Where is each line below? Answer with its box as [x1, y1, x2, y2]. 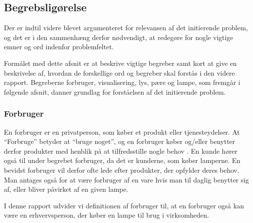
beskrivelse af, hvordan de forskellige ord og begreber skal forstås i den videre [4, 67, 235, 78]
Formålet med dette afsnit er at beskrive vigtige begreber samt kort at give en [4, 58, 237, 68]
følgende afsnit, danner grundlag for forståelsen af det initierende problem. [4, 86, 226, 97]
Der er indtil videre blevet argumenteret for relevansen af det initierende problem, [4, 22, 248, 33]
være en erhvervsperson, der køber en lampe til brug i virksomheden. [4, 210, 209, 220]
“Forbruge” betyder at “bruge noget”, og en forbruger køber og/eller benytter [4, 136, 235, 146]
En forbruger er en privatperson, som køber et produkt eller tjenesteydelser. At [4, 126, 240, 137]
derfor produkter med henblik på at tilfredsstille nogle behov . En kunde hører [4, 145, 237, 156]
